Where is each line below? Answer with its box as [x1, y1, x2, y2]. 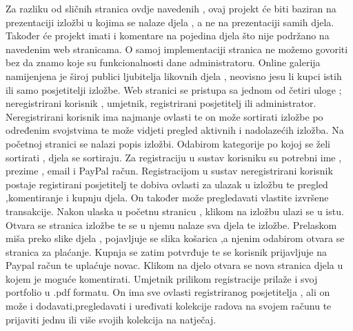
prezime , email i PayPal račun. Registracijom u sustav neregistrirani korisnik [6, 163, 333, 178]
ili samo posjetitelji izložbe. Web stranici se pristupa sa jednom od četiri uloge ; [6, 82, 342, 97]
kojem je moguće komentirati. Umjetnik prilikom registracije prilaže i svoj [6, 271, 318, 285]
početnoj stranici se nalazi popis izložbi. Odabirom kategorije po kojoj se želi [6, 136, 331, 150]
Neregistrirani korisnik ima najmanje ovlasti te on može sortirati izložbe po [6, 109, 323, 123]
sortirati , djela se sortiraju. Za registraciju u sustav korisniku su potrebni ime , [6, 150, 342, 164]
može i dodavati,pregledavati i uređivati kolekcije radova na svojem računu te [6, 299, 332, 313]
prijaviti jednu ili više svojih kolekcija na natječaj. [6, 312, 216, 326]
